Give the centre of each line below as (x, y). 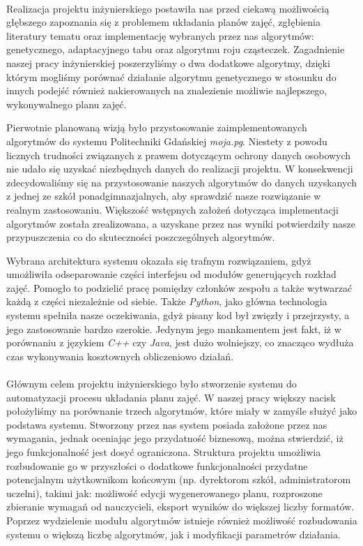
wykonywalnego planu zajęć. (67, 104)
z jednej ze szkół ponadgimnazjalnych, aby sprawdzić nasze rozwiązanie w (164, 196)
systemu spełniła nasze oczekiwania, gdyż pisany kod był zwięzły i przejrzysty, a (178, 315)
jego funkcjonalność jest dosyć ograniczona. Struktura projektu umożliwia (164, 452)
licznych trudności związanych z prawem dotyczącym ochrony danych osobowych (179, 155)
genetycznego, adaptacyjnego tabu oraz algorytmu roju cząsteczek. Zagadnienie (176, 49)
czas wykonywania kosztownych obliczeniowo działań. (120, 356)
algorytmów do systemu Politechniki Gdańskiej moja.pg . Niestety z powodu (167, 141)
